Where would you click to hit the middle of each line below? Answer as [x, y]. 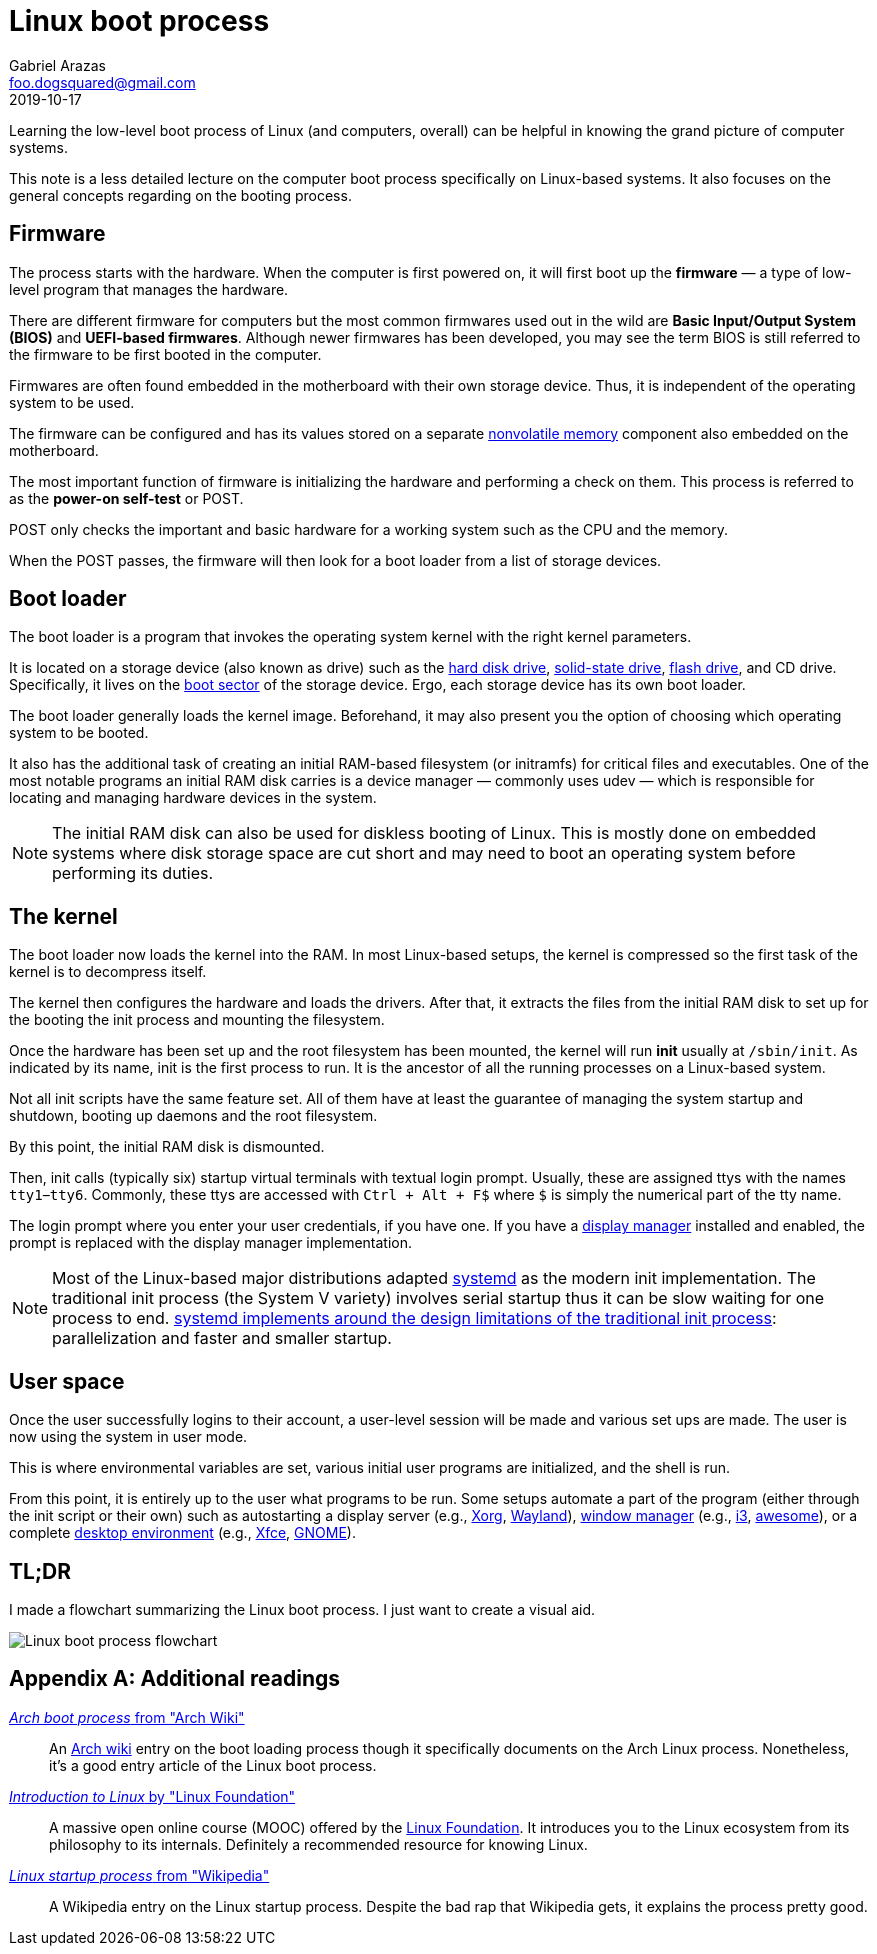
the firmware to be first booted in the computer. [165, 354]
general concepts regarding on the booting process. [180, 195]
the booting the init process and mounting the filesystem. [197, 1020]
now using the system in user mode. [128, 1437]
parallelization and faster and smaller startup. [222, 1338]
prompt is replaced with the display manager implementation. [211, 1243]
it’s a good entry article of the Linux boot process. [213, 1765]
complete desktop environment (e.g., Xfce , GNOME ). [182, 1533]
